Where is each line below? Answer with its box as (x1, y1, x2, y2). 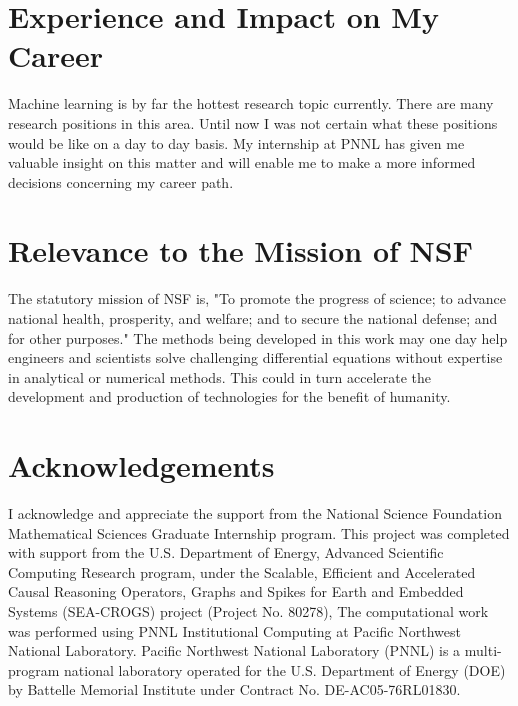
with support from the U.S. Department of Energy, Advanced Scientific (8, 542, 444, 563)
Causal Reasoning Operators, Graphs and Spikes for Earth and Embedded (8, 581, 464, 602)
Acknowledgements (8, 445, 275, 486)
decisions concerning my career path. (8, 171, 234, 192)
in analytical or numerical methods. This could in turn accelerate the (8, 366, 432, 387)
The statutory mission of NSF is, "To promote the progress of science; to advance (8, 288, 507, 309)
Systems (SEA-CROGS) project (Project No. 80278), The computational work (8, 601, 489, 622)
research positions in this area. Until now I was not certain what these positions (8, 112, 498, 133)
